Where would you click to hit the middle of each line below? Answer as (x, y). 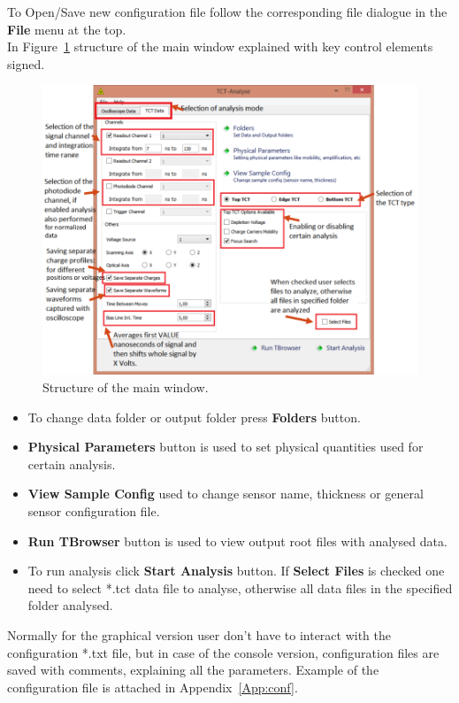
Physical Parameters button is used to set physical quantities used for (226, 447)
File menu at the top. (67, 29)
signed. (26, 63)
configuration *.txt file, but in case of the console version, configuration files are (223, 652)
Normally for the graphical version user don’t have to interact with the (199, 634)
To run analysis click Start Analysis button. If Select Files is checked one (236, 571)
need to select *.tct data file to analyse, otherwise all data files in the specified (240, 587)
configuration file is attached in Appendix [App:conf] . (153, 687)
